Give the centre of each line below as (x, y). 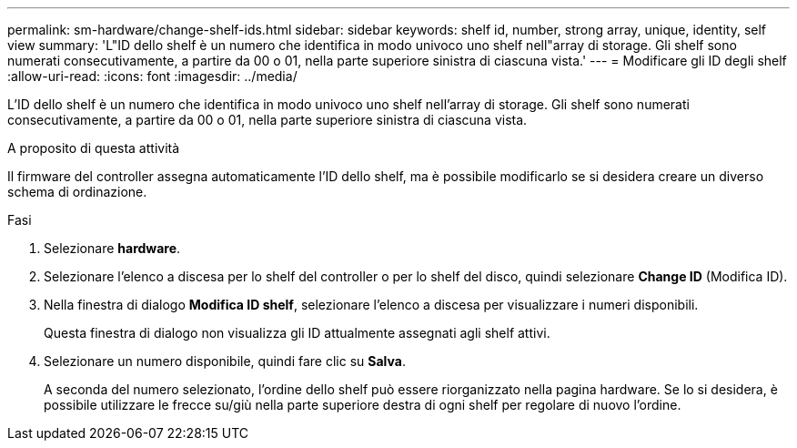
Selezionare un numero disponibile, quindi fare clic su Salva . (225, 361)
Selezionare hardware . (112, 248)
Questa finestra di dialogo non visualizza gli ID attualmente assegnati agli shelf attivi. (297, 333)
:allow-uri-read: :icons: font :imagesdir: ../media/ (152, 76)
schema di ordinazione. (77, 192)
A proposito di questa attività (94, 148)
